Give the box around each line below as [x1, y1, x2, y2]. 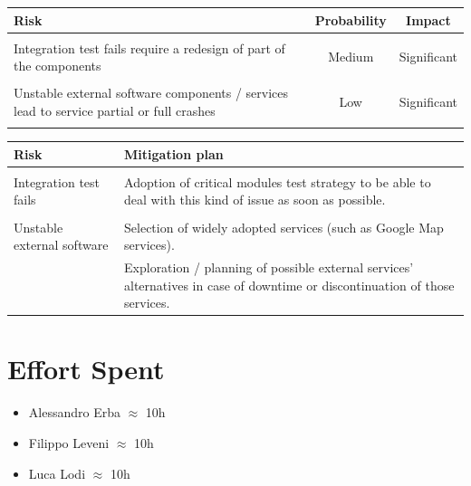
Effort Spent [7, 350, 165, 387]
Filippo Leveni [28, 433, 110, 452]
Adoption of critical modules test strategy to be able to [124, 172, 431, 191]
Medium [328, 47, 374, 66]
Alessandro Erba [28, 403, 120, 422]
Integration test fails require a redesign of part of [14, 38, 285, 57]
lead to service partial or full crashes [14, 100, 216, 119]
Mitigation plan [124, 144, 224, 163]
